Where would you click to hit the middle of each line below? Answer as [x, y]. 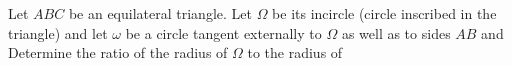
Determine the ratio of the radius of [118, 52]
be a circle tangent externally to [223, 32]
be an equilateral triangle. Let [160, 13]
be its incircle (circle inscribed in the [384, 13]
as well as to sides [396, 32]
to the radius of [295, 52]
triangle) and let [58, 32]
